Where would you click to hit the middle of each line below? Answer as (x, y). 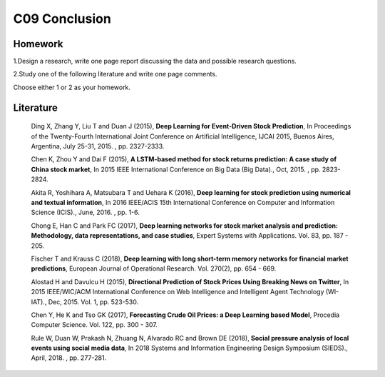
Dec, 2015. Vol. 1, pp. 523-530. (93, 302)
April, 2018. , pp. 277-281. (69, 358)
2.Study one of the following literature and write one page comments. (115, 74)
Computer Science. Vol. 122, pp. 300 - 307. (94, 325)
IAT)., (39, 302)
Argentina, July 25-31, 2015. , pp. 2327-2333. (98, 146)
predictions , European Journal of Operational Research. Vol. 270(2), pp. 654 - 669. (154, 268)
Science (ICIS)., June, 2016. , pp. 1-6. (86, 212)
